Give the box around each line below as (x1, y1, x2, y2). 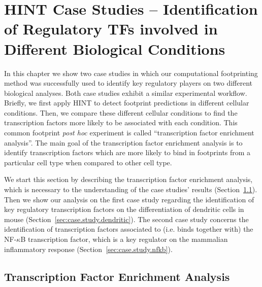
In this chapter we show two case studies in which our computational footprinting (4, 67, 258, 78)
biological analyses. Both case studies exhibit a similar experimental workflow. (4, 87, 247, 98)
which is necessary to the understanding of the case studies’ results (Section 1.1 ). (4, 184, 257, 195)
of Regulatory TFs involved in (4, 18, 218, 39)
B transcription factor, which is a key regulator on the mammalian (20, 234, 228, 244)
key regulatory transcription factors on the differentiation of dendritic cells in (4, 204, 244, 214)
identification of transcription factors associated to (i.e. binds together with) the (4, 224, 253, 234)
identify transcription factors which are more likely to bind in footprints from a (4, 147, 251, 158)
